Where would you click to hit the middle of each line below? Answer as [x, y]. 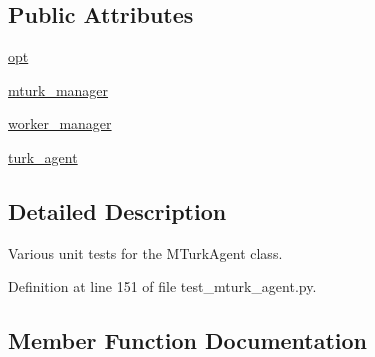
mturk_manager [58, 89]
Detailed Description [117, 210]
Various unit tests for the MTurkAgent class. [145, 252]
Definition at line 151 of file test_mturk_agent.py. [162, 286]
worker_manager [60, 123]
